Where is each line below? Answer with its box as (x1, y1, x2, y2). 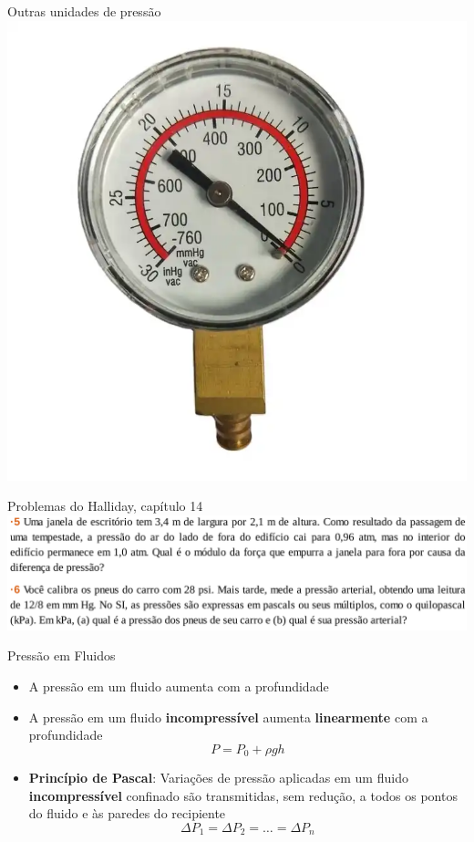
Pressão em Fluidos (7, 646, 116, 665)
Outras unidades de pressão (7, 2, 161, 20)
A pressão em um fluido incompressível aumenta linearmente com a (28, 707, 428, 726)
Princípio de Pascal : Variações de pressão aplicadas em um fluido (28, 768, 408, 787)
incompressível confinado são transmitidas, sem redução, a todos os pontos (28, 785, 458, 805)
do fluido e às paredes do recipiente (28, 804, 226, 823)
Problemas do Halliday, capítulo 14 (7, 496, 203, 515)
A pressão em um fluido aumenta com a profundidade (28, 676, 329, 695)
